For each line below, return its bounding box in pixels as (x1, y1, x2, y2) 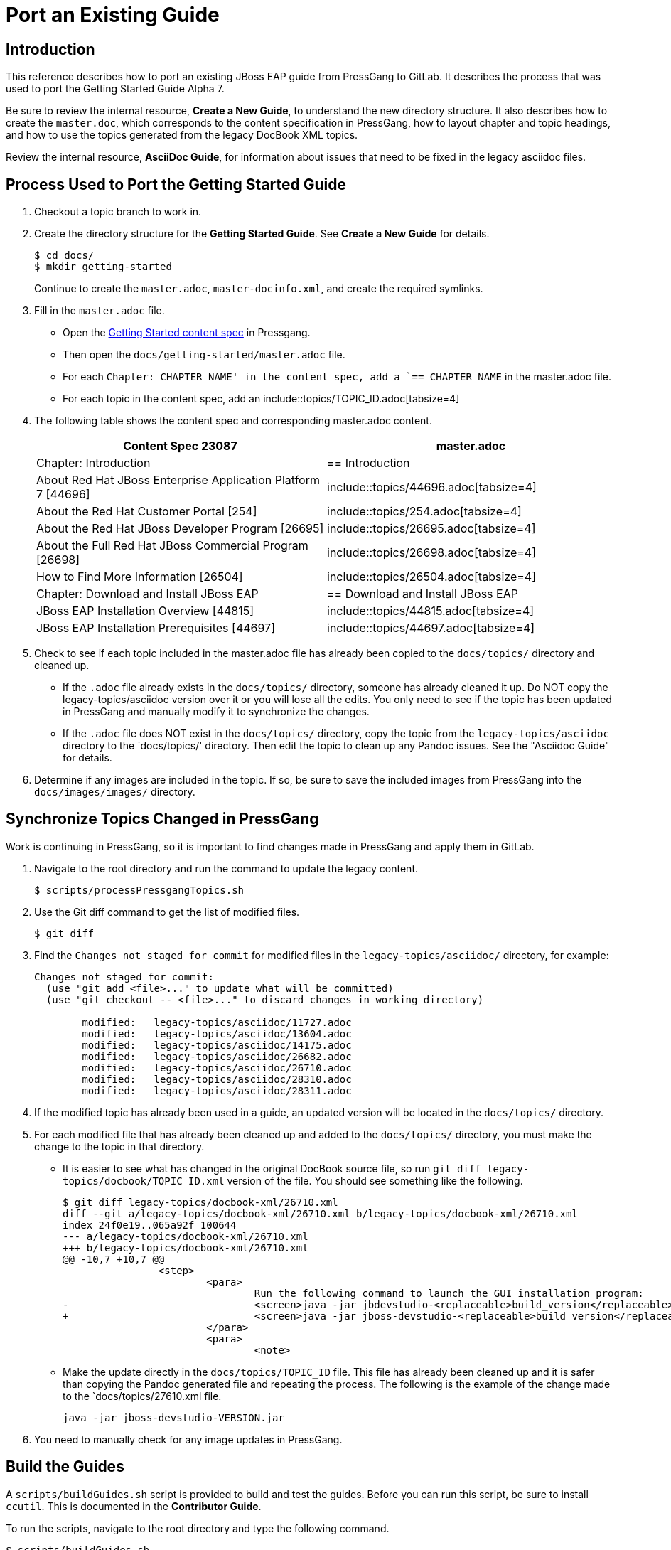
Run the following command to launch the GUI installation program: (254, 1287, 644, 1299)
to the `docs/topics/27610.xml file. (63, 1389, 222, 1402)
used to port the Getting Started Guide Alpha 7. (6, 82, 225, 95)
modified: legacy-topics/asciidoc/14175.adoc (82, 1039, 352, 1051)
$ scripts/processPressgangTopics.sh (34, 884, 245, 896)
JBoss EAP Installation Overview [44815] (36, 604, 254, 619)
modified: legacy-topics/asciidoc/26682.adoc (82, 1050, 352, 1062)
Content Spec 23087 (123, 439, 237, 454)
